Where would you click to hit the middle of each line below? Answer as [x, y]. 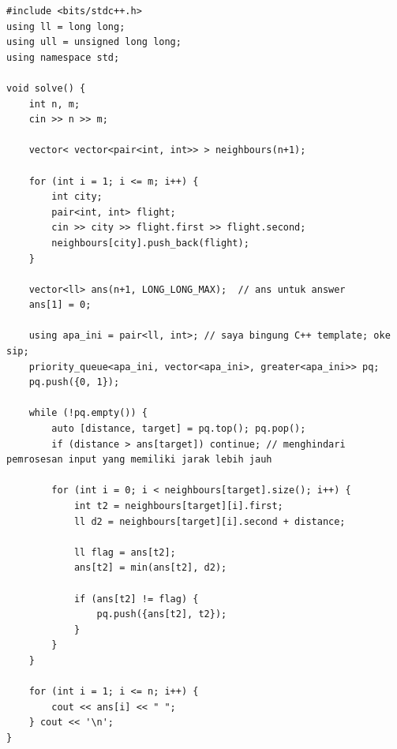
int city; [77, 197]
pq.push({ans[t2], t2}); [162, 614]
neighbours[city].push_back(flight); [150, 243]
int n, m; [54, 104]
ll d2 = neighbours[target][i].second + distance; [210, 521]
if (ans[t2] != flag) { [136, 599]
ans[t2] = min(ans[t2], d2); [150, 568]
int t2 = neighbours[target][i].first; [178, 506]
